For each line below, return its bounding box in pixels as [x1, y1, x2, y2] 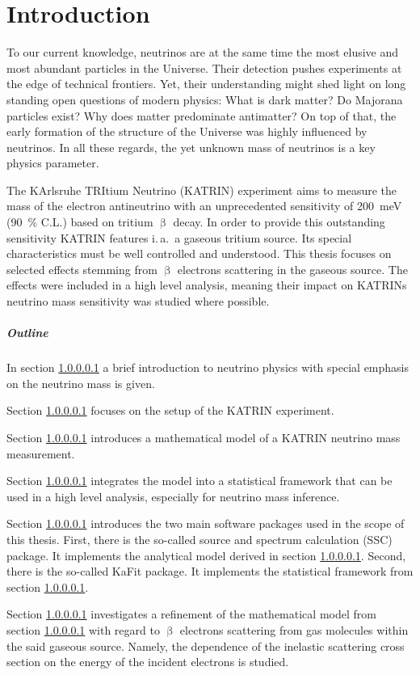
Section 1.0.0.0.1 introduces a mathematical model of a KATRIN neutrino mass [6, 428, 401, 445]
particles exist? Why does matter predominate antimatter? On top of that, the [6, 107, 397, 124]
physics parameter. [6, 154, 99, 171]
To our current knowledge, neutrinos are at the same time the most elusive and [6, 44, 399, 61]
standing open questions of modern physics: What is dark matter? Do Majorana [6, 91, 403, 108]
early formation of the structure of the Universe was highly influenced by [6, 123, 367, 140]
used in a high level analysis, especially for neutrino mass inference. [6, 487, 340, 504]
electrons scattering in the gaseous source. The [177, 260, 408, 277]
